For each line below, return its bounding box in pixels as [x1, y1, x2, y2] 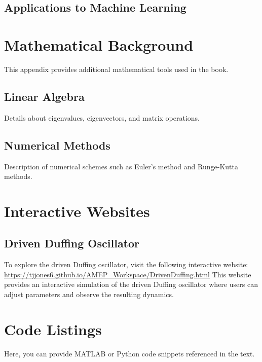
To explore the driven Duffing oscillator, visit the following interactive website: [4, 259, 248, 270]
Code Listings [4, 318, 102, 339]
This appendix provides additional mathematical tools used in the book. [4, 63, 229, 74]
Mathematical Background [4, 34, 194, 55]
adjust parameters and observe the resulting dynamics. [4, 289, 174, 300]
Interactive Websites [4, 200, 150, 221]
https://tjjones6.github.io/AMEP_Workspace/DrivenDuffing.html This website [4, 269, 251, 279]
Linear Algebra [4, 88, 85, 104]
